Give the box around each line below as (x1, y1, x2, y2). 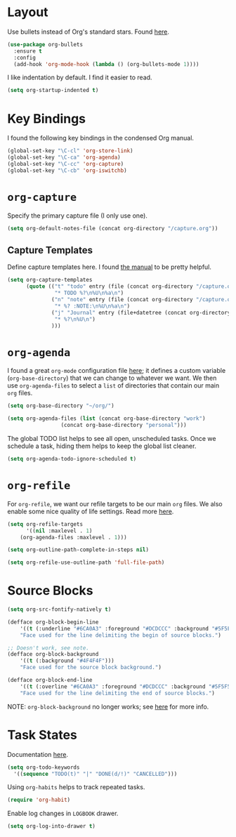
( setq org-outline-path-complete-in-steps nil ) (7, 546, 150, 553)
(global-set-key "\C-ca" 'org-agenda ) (7, 154, 121, 162)
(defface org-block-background (7, 651, 99, 658)
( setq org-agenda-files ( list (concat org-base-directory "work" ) (7, 415, 206, 422)
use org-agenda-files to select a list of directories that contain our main (7, 381, 220, 390)
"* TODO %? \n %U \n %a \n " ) (54, 289, 124, 297)
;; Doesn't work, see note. (7, 644, 90, 652)
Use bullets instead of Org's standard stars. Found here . (7, 27, 170, 36)
